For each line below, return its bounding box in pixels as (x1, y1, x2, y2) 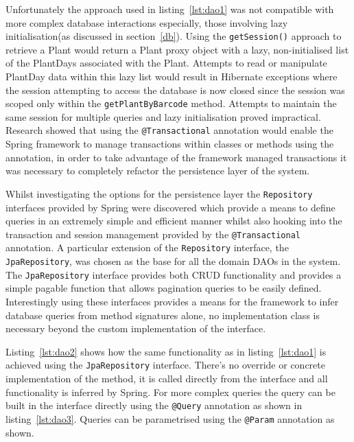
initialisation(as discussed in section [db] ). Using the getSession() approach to (5, 29, 342, 43)
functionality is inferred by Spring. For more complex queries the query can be (5, 384, 335, 399)
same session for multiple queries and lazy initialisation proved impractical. (5, 109, 321, 124)
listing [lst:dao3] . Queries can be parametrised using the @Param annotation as (5, 411, 335, 426)
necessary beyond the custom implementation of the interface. (5, 321, 266, 336)
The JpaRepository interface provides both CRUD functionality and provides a (5, 267, 342, 281)
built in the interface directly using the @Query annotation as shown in (5, 398, 303, 412)
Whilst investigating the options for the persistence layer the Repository (5, 186, 313, 200)
